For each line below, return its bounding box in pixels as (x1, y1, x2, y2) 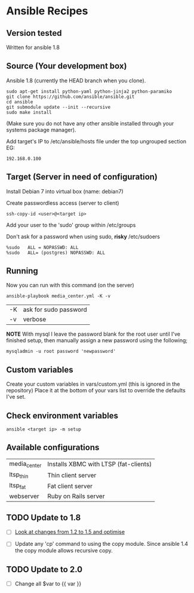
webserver (9, 492, 40, 500)
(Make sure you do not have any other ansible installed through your (6, 119, 174, 127)
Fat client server (47, 482, 93, 490)
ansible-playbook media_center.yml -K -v (6, 293, 111, 299)
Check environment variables (6, 410, 118, 420)
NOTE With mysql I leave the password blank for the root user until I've (6, 330, 181, 338)
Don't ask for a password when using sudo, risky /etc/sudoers (6, 233, 160, 240)
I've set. (6, 393, 26, 401)
